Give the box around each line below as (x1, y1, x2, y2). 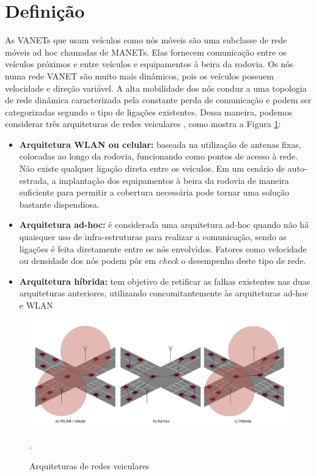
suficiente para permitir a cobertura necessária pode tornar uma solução (19, 186, 290, 199)
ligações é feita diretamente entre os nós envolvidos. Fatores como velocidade (19, 242, 307, 255)
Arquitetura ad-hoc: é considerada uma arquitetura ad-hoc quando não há (19, 218, 309, 231)
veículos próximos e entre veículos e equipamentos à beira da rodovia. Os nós (5, 57, 293, 70)
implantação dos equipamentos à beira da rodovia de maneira (59, 174, 289, 186)
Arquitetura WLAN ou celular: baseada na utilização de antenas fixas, (19, 137, 301, 150)
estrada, (19, 174, 50, 186)
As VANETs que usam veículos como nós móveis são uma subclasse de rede (5, 34, 287, 46)
